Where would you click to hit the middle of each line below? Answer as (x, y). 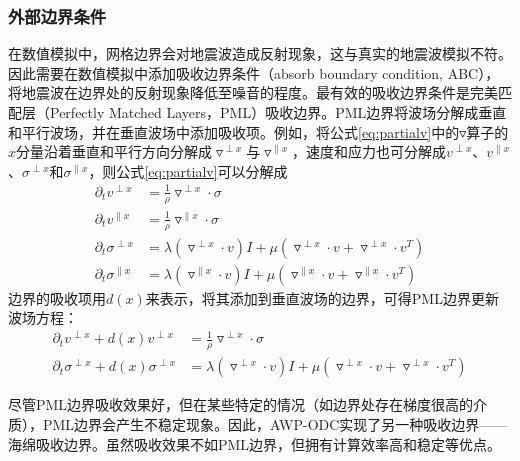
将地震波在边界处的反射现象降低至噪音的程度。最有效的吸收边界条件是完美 (253, 92)
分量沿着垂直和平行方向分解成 (114, 151)
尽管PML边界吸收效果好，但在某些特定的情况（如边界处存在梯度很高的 (241, 404)
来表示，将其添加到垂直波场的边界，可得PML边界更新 (322, 297)
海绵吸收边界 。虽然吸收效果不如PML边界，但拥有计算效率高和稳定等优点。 (255, 443)
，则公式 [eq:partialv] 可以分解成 (188, 170)
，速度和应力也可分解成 (368, 151)
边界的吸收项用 (57, 297)
